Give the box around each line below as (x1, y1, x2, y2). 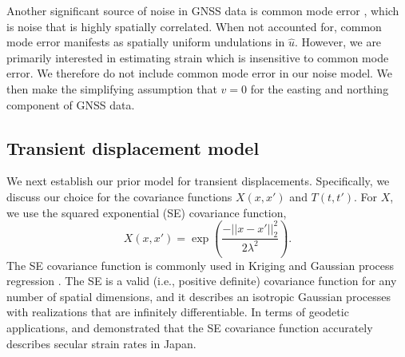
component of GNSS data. (6, 96, 135, 113)
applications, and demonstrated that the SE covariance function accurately (6, 319, 373, 336)
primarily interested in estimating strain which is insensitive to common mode (6, 49, 389, 65)
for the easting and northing (250, 80, 389, 97)
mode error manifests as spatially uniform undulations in (6, 34, 285, 50)
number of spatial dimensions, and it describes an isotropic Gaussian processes (6, 288, 391, 304)
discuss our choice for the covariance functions (6, 188, 232, 204)
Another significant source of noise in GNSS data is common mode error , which (6, 2, 399, 18)
